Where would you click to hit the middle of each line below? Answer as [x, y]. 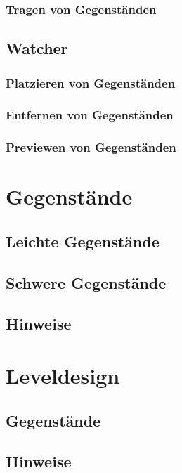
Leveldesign [63, 376]
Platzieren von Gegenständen [91, 83]
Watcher [37, 48]
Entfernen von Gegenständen [90, 115]
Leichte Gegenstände [83, 241]
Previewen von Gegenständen [91, 147]
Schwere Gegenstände [86, 282]
